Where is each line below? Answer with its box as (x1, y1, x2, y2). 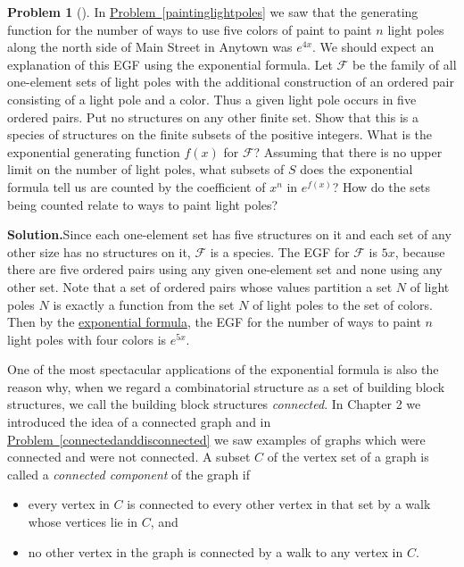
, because (394, 242, 445, 261)
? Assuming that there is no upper (253, 142, 443, 161)
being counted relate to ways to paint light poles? (7, 195, 278, 213)
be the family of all (352, 54, 457, 73)
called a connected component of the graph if (7, 464, 251, 483)
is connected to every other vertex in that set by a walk (127, 495, 431, 513)
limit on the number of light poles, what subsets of (7, 160, 285, 179)
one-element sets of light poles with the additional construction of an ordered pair (7, 72, 454, 91)
